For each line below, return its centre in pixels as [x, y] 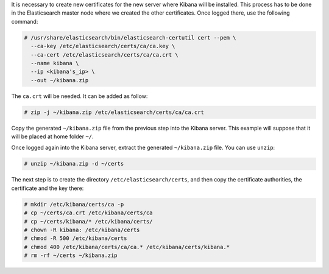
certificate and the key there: [48, 188]
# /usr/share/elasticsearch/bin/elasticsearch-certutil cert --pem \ [130, 37]
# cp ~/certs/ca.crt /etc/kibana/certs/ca [88, 213]
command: [25, 21]
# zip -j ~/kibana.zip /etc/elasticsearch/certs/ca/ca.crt [114, 112]
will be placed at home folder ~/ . [52, 136]
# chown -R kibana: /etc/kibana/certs [82, 230]
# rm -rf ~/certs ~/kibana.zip [71, 255]
